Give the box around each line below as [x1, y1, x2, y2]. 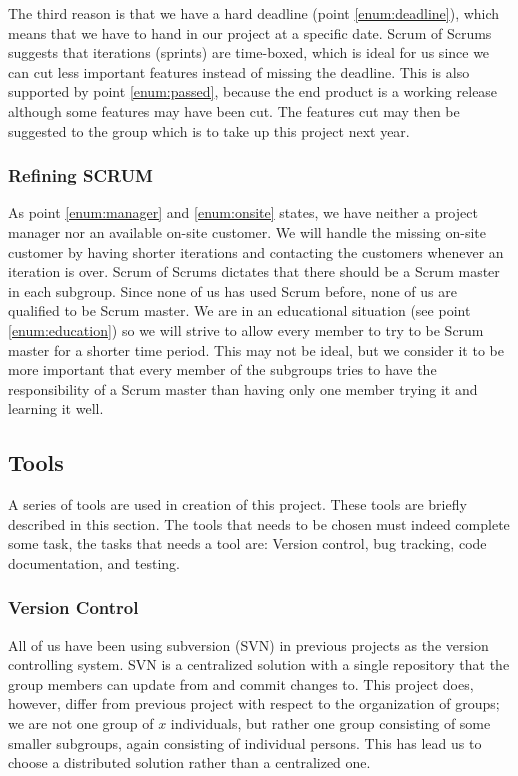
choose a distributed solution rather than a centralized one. [8, 752, 371, 773]
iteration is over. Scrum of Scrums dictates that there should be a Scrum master [8, 261, 500, 282]
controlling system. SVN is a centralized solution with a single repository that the [8, 654, 510, 675]
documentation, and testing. [8, 552, 180, 573]
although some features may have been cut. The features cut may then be [8, 100, 460, 121]
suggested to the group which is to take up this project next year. [8, 120, 410, 141]
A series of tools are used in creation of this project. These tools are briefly [8, 494, 467, 515]
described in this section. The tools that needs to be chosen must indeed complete [8, 513, 510, 534]
